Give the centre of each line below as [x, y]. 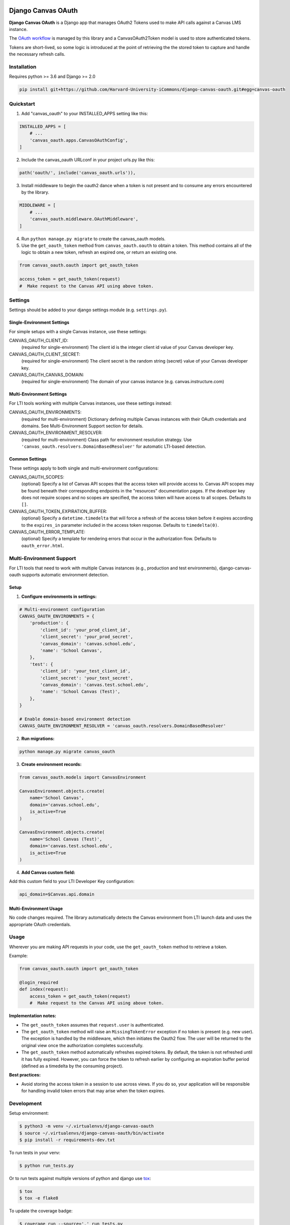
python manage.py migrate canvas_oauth [67, 752]
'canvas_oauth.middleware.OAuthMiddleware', [84, 219]
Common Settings [28, 459]
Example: [18, 956]
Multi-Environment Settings [38, 394]
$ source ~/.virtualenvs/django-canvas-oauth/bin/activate [92, 1133]
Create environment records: [51, 764]
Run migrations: [38, 739]
